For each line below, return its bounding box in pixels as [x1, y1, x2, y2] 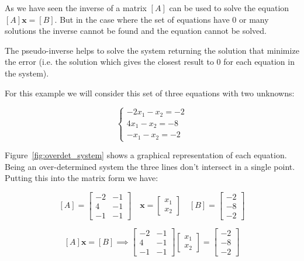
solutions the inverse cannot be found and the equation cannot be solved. [5, 25, 267, 37]
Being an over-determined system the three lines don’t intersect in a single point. [5, 160, 295, 172]
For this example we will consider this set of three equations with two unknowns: [5, 86, 295, 99]
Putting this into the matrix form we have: [5, 172, 158, 184]
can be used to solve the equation [169, 2, 289, 13]
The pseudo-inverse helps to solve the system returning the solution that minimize [5, 44, 299, 56]
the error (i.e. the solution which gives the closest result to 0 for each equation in [5, 55, 295, 68]
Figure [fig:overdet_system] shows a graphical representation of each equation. [5, 149, 287, 161]
